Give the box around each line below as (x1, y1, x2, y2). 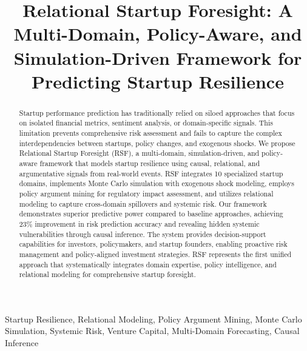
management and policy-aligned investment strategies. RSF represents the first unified (19, 249, 292, 259)
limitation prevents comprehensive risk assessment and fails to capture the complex (19, 128, 282, 138)
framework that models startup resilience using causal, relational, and (39, 158, 260, 169)
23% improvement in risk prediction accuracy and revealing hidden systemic (19, 218, 260, 229)
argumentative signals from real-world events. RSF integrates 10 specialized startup (19, 168, 283, 178)
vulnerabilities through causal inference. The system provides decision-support (19, 229, 266, 239)
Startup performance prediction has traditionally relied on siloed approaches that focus (19, 107, 295, 118)
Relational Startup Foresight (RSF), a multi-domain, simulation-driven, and (19, 148, 260, 158)
